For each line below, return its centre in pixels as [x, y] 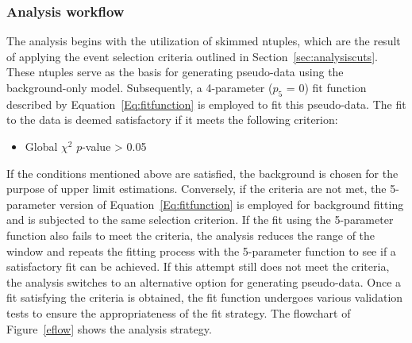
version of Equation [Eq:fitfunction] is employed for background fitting [231, 204]
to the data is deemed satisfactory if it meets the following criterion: [172, 119]
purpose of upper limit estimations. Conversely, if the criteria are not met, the [196, 189]
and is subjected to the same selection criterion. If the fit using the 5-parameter [200, 220]
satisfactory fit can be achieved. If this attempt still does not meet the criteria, [198, 266]
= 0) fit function [326, 87]
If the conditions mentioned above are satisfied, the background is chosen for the [202, 173]
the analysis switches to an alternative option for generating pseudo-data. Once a [204, 281]
